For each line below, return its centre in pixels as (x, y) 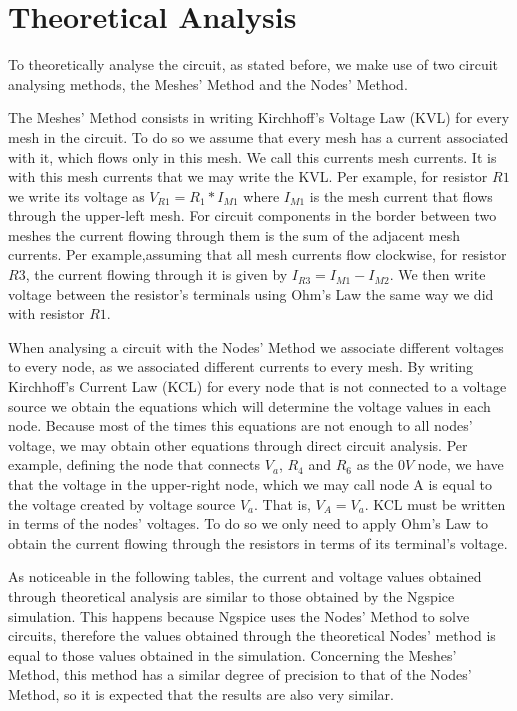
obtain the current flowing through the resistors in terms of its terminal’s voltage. (258, 542)
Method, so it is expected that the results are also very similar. (201, 693)
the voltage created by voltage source (122, 503)
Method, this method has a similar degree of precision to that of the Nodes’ (240, 674)
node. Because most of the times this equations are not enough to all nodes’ (240, 425)
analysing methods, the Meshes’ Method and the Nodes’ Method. (208, 83)
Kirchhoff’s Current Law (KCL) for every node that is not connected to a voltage (257, 386)
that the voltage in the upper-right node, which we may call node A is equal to (250, 484)
